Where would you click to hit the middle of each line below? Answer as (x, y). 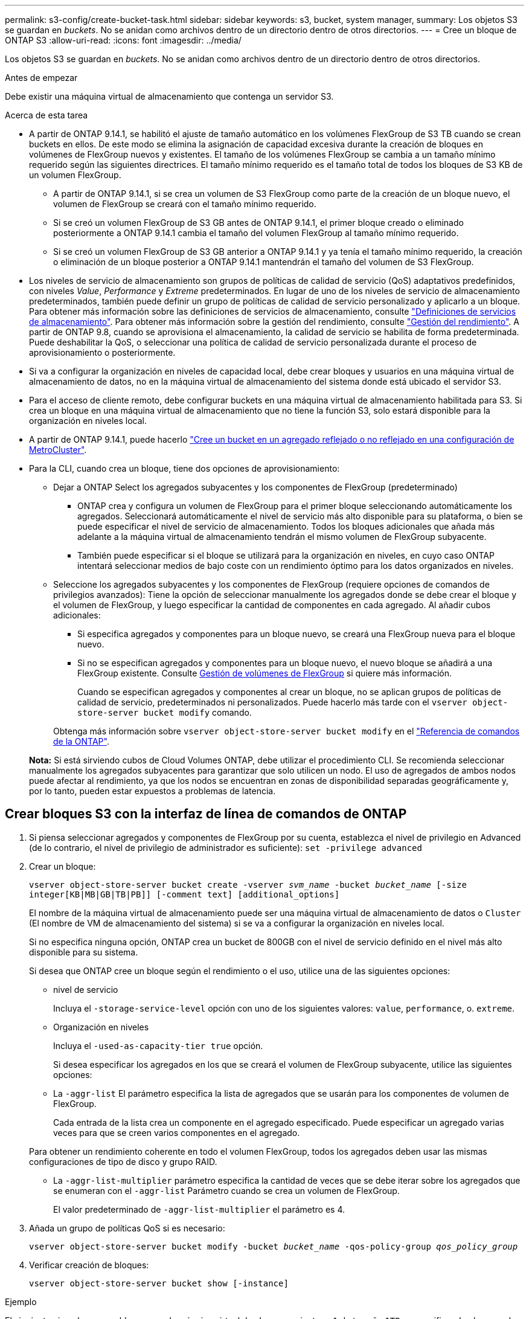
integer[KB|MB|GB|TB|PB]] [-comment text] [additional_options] (184, 894)
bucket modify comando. (197, 712)
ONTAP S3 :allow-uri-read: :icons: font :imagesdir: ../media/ (123, 40)
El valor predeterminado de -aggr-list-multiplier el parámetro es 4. (199, 1209)
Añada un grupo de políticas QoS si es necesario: (127, 1228)
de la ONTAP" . (81, 741)
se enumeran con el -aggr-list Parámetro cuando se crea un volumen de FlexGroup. (226, 1190)
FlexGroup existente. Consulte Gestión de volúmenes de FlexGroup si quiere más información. (265, 673)
